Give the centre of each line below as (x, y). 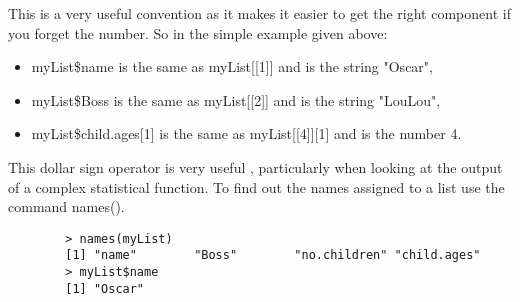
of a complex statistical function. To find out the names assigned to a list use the (256, 186)
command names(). (66, 206)
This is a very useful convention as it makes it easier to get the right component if (259, 13)
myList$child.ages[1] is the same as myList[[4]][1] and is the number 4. (246, 133)
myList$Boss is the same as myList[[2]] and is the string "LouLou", (236, 99)
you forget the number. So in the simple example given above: (198, 32)
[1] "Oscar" (105, 288)
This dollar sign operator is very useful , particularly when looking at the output (255, 166)
